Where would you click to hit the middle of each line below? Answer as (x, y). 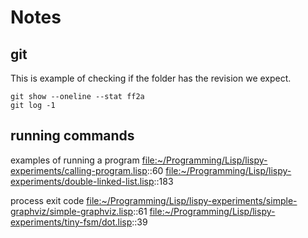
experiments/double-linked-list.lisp (82, 181)
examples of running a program (75, 160)
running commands (72, 136)
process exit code (47, 200)
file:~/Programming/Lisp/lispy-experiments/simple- (192, 200)
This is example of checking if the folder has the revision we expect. (151, 78)
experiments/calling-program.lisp (79, 170)
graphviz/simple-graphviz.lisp (72, 211)
